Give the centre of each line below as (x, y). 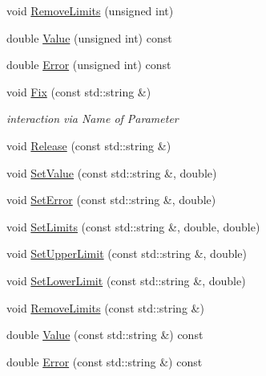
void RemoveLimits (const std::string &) (105, 307)
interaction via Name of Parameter (93, 119)
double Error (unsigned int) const (89, 65)
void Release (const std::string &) (89, 145)
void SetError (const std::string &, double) (111, 200)
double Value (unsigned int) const (89, 37)
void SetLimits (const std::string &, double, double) (133, 226)
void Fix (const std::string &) (79, 91)
